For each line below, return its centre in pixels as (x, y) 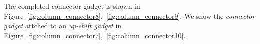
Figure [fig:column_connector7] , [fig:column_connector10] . (95, 35)
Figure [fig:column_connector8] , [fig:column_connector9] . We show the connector (130, 16)
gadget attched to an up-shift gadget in (63, 25)
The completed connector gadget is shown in (72, 6)
